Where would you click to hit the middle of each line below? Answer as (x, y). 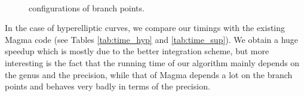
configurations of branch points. (87, 7)
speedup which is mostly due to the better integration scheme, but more (137, 51)
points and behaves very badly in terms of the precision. (108, 86)
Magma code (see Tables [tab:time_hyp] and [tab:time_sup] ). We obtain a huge (152, 39)
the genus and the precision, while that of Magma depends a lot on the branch (149, 74)
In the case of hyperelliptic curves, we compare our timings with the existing (145, 28)
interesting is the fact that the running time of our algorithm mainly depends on (152, 62)
